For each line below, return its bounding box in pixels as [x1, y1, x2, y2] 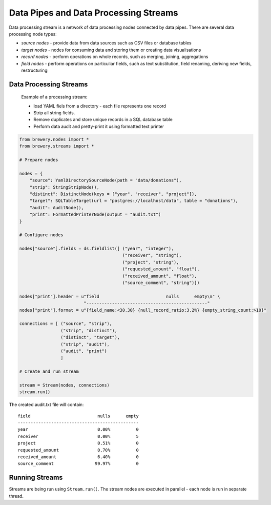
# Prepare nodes [19, 157, 59, 163]
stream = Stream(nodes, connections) [19, 382, 110, 388]
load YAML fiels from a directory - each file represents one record [33, 103, 166, 109]
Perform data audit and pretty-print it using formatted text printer [33, 123, 165, 129]
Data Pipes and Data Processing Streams [9, 7, 178, 18]
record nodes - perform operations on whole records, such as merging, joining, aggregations [21, 54, 208, 60]
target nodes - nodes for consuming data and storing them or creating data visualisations [21, 47, 201, 53]
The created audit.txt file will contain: [9, 402, 84, 407]
